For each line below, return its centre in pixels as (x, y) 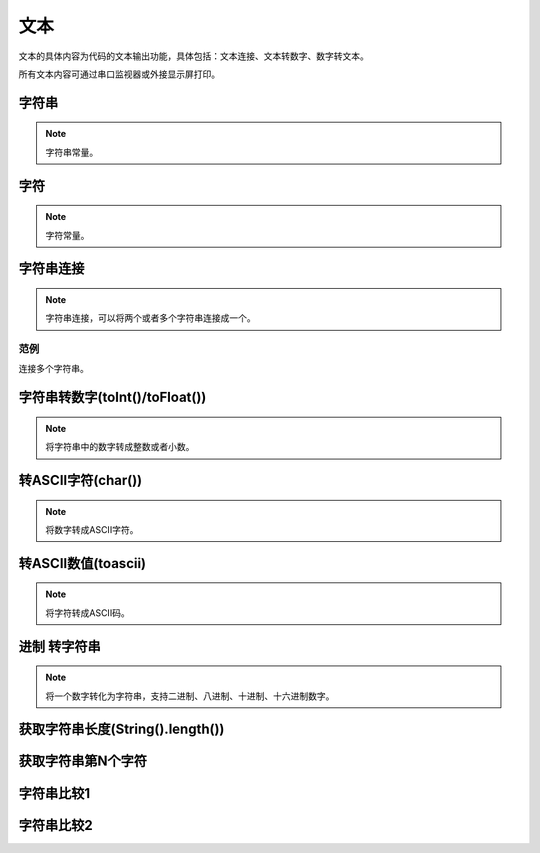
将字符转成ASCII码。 (87, 612)
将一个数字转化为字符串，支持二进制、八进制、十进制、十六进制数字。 (190, 696)
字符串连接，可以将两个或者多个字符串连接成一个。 (150, 318)
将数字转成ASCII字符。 (92, 530)
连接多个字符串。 (53, 369)
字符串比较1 (54, 793)
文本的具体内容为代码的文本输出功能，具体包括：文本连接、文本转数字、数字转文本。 (193, 56)
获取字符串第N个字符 (83, 761)
